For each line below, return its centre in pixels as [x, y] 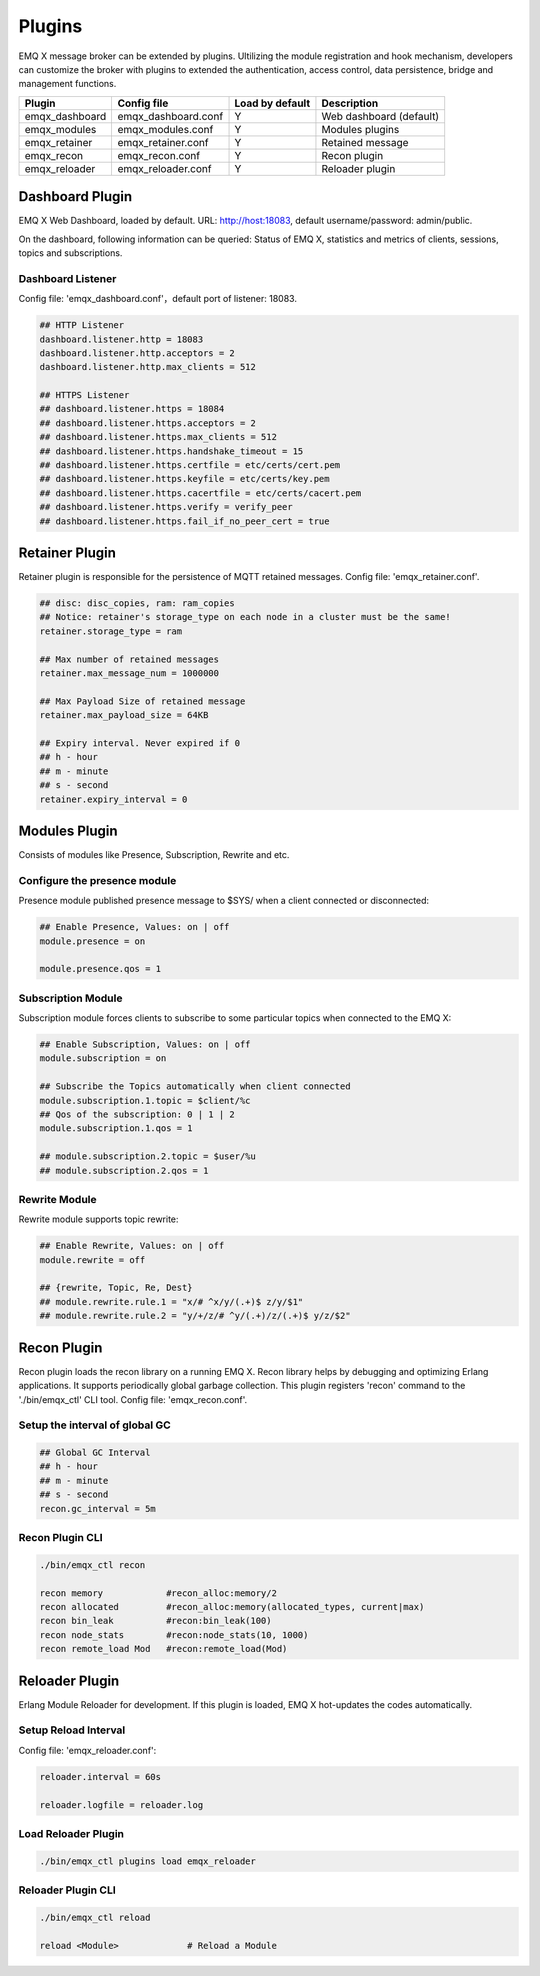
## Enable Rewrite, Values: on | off [132, 1246]
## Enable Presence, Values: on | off [134, 927]
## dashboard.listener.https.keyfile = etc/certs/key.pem [184, 479]
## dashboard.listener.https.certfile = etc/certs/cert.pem [190, 465]
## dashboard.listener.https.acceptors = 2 [148, 423]
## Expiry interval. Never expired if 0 [139, 743]
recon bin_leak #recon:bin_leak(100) [155, 1621]
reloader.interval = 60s [100, 1776]
